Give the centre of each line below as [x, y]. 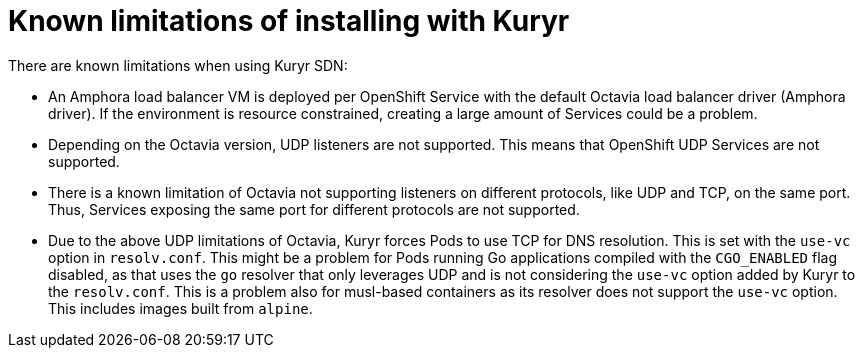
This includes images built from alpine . [180, 308]
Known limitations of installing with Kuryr [289, 21]
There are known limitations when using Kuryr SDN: [178, 65]
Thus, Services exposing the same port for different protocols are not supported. [314, 209]
